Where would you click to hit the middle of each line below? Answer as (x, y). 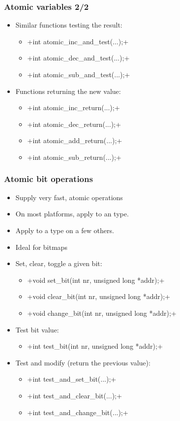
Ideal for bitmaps (41, 247)
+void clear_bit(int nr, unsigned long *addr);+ (99, 296)
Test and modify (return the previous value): (83, 362)
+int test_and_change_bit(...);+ (78, 412)
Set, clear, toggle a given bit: (59, 263)
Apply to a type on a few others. (65, 230)
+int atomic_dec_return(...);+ (74, 124)
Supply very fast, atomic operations (69, 197)
